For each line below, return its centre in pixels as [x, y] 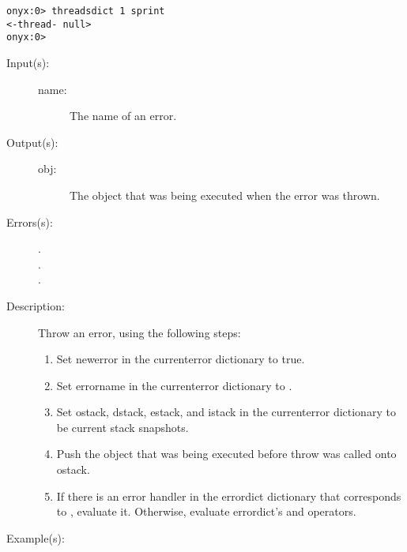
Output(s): [32, 142]
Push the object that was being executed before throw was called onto [226, 454]
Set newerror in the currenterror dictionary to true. [181, 359]
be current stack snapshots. [122, 427]
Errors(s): [30, 222]
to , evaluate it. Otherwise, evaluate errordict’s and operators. [206, 511]
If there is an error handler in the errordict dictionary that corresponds [229, 496]
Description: [36, 305]
